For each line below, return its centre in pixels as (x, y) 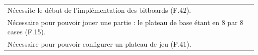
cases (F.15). (27, 32)
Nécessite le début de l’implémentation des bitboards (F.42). (99, 10)
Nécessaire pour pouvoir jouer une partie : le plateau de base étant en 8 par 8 (126, 22)
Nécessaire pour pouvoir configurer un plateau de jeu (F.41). (99, 44)
